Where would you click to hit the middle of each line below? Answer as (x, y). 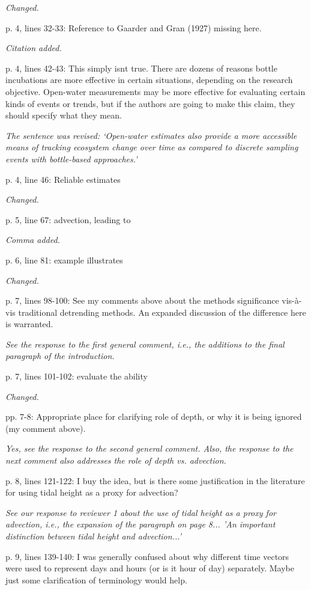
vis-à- (292, 300)
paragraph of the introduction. (60, 356)
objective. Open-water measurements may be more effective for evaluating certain (155, 91)
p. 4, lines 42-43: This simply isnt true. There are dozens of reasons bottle (141, 68)
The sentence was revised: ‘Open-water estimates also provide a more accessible (151, 135)
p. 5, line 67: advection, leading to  (68, 219)
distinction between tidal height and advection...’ (94, 536)
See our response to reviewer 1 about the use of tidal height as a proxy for (141, 512)
